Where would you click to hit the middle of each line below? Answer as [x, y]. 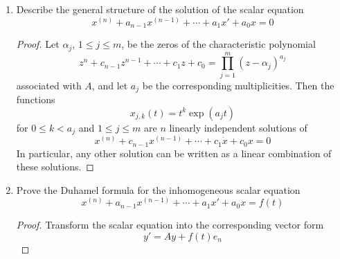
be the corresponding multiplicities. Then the [238, 85]
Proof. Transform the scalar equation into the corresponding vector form [170, 225]
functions [36, 99]
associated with [49, 85]
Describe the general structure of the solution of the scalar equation [160, 9]
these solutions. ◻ [55, 167]
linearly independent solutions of [238, 127]
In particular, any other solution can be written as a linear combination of [174, 153]
